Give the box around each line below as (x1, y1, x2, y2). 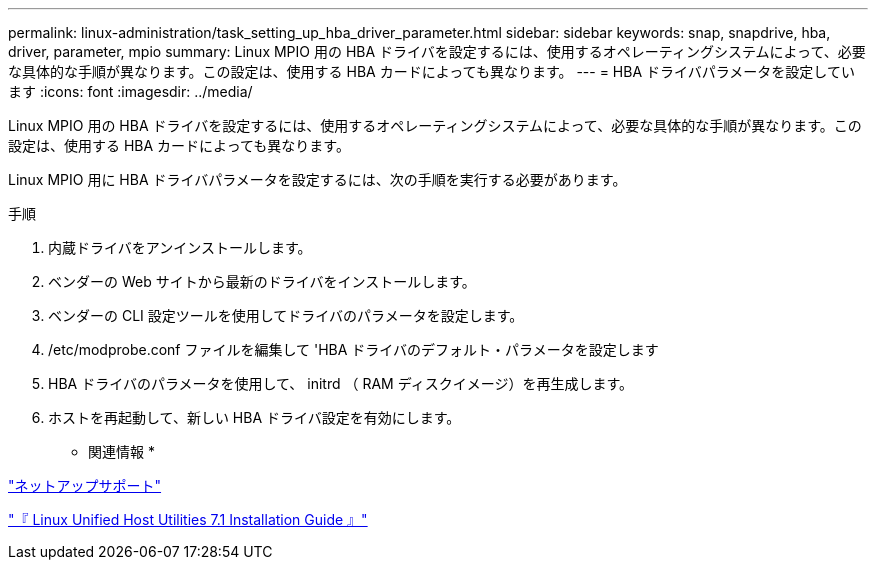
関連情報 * (88, 443, 155, 460)
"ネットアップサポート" (8, 477, 162, 494)
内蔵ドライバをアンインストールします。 (48, 239, 312, 256)
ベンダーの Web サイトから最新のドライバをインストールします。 (48, 273, 476, 290)
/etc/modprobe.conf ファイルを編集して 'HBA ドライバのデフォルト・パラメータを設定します (48, 341, 659, 358)
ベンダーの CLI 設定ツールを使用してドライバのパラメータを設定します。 (48, 307, 524, 324)
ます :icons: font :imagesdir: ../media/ (8, 83, 253, 100)
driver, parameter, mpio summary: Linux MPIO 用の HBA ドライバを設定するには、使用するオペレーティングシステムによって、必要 (8, 43, 866, 60)
